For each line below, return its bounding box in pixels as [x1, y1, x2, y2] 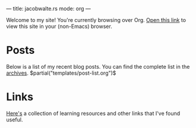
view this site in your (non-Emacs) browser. [6, 23, 113, 30]
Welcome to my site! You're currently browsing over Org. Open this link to [6, 17, 186, 23]
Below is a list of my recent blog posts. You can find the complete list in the [6, 63, 190, 70]
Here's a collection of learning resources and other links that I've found [6, 110, 181, 117]
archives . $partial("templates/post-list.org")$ [6, 69, 116, 76]
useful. [6, 116, 23, 123]
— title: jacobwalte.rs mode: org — [6, 5, 91, 12]
